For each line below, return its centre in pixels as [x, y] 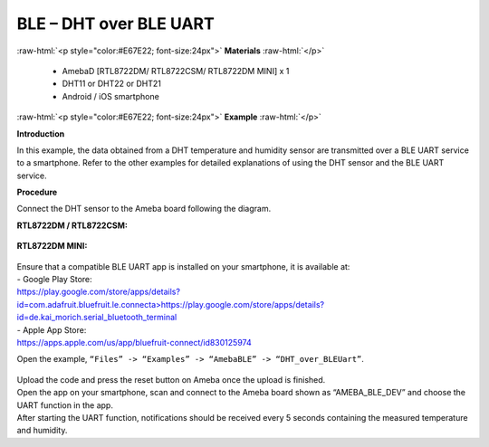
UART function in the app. [65, 405]
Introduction [41, 133]
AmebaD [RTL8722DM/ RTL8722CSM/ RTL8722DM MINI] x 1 [176, 71]
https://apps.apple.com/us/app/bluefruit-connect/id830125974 [134, 342]
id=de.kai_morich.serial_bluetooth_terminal [97, 318]
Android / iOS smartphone [111, 96]
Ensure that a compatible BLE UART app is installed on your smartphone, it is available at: [183, 266]
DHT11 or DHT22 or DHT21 [112, 84]
